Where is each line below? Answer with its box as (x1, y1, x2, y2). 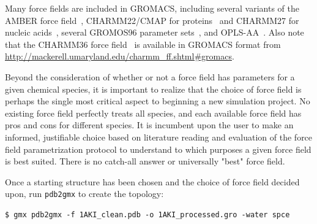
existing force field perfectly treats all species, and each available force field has (5, 106, 302, 119)
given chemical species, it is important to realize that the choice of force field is (5, 82, 302, 95)
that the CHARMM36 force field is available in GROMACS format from (5, 37, 281, 50)
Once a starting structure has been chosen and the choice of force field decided (5, 175, 300, 188)
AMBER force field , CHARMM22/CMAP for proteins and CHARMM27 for (5, 14, 299, 26)
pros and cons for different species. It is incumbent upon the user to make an (5, 118, 294, 131)
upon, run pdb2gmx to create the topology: (5, 187, 164, 200)
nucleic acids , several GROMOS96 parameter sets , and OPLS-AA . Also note (5, 26, 304, 39)
